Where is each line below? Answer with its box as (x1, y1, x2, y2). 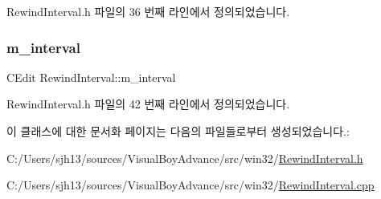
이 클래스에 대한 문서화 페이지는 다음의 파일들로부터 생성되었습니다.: (6, 123, 350, 139)
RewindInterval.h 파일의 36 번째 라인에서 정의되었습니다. (6, 3, 290, 19)
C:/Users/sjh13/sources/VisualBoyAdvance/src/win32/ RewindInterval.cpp (6, 177, 375, 193)
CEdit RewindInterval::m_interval (6, 68, 176, 85)
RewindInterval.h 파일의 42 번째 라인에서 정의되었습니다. (6, 95, 290, 112)
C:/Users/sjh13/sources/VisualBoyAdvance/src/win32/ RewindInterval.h (6, 149, 363, 166)
